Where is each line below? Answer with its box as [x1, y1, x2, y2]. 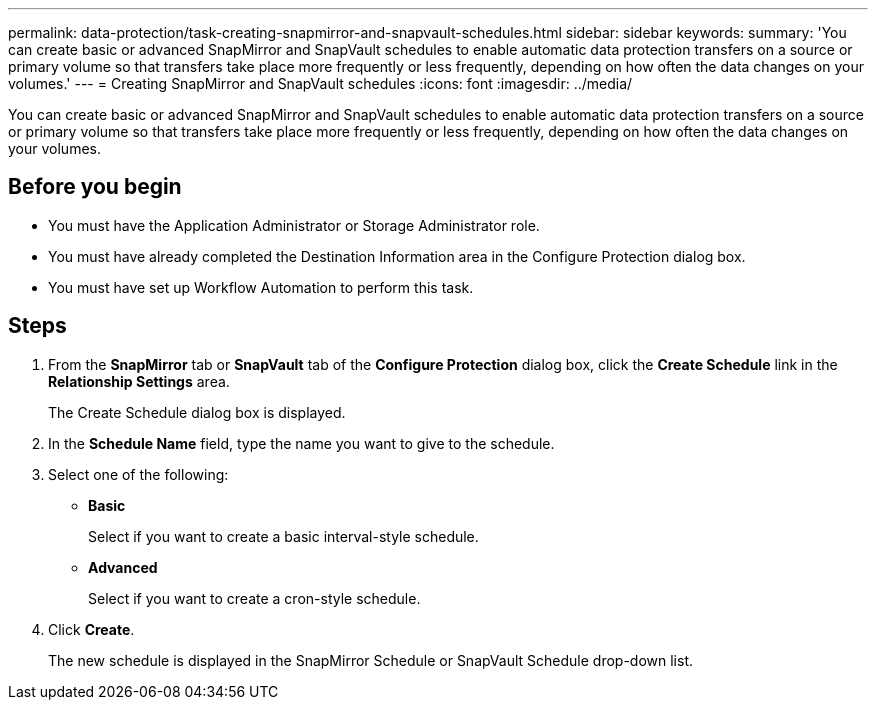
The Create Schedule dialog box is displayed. [48, 403, 346, 421]
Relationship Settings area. [48, 372, 230, 390]
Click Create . [48, 620, 135, 638]
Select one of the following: [48, 465, 229, 483]
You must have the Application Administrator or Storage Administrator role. [48, 216, 540, 234]
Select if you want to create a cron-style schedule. [88, 589, 421, 607]
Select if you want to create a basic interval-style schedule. [88, 527, 479, 545]
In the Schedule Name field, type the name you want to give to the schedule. [48, 434, 555, 452]
